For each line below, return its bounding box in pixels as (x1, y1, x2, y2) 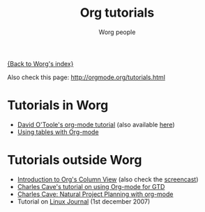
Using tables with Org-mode (17, 127, 99, 136)
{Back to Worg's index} (7, 59, 74, 67)
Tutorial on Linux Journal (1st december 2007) (17, 197, 151, 206)
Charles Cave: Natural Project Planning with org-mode (17, 190, 174, 198)
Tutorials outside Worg (7, 152, 142, 168)
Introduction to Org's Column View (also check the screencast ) (17, 175, 199, 184)
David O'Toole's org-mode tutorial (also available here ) (17, 120, 176, 129)
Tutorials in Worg (7, 97, 109, 113)
